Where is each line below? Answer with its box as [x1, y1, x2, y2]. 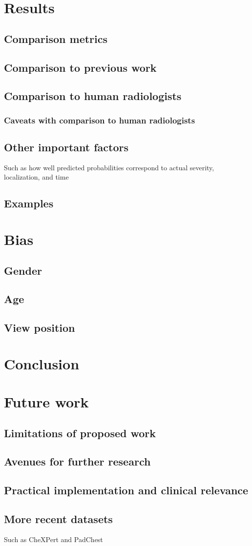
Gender [4, 263, 42, 278]
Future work [4, 392, 89, 412]
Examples [4, 196, 54, 211]
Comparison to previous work [4, 60, 157, 75]
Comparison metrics [4, 31, 108, 46]
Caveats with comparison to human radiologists [4, 114, 195, 126]
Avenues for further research [4, 454, 151, 469]
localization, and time [4, 172, 69, 182]
